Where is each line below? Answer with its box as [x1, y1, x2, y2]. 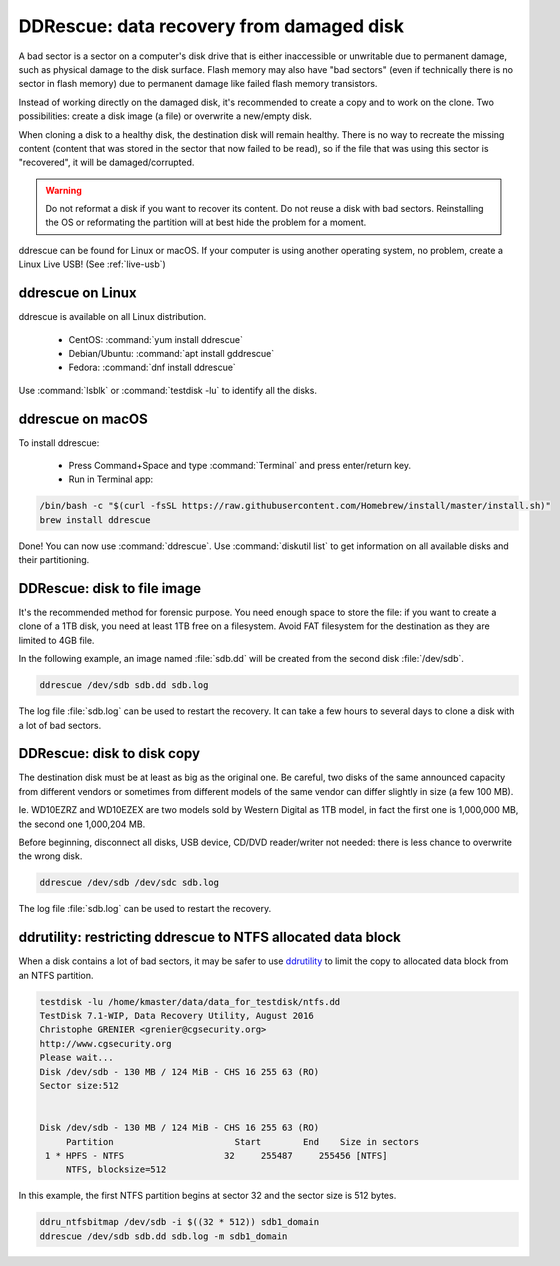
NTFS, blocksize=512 [65, 1164, 167, 1175]
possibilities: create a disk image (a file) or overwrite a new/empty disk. [18, 110, 312, 122]
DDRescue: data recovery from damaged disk [18, 15, 405, 37]
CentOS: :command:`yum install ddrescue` [68, 333, 244, 345]
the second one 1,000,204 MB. [18, 818, 146, 830]
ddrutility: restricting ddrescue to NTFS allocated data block [18, 929, 402, 946]
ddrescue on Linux [18, 285, 137, 302]
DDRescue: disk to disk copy [18, 745, 200, 762]
